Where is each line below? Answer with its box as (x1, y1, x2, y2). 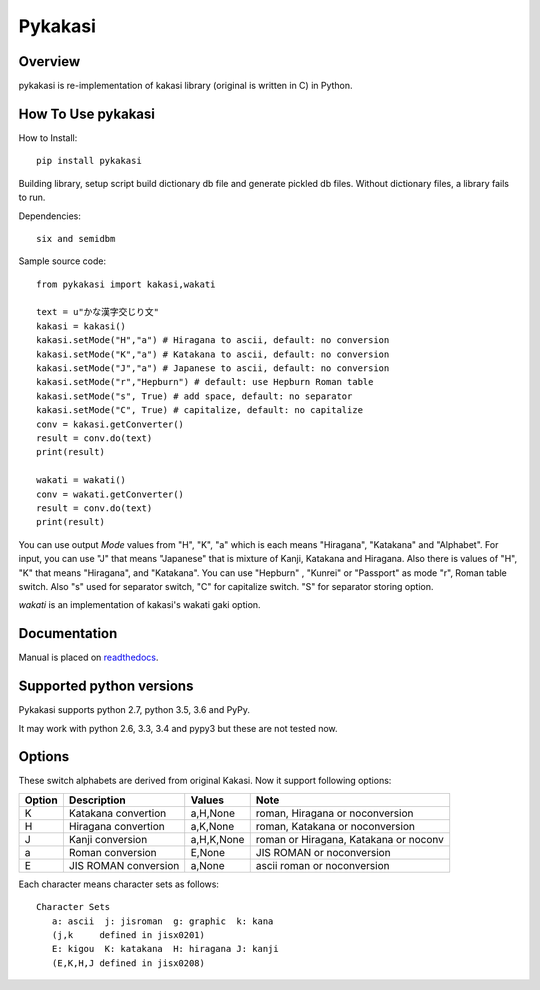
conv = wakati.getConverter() (36, 488, 185, 500)
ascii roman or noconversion (255, 858, 390, 872)
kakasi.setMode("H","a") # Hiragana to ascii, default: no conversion (36, 335, 390, 346)
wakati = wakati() (36, 475, 127, 486)
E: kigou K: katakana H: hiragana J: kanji (51, 943, 279, 955)
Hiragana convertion (68, 819, 165, 833)
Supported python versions (18, 678, 194, 695)
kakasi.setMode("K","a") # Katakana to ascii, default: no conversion (36, 348, 390, 360)
